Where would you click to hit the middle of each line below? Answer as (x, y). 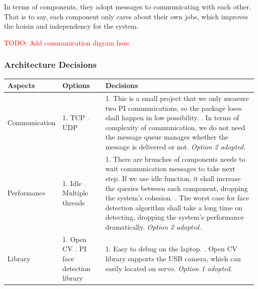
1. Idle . (74, 183)
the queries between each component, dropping (177, 188)
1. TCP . (76, 118)
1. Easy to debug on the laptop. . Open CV (171, 249)
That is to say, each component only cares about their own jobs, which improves (126, 16)
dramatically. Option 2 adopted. (153, 226)
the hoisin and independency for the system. (71, 26)
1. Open (74, 239)
